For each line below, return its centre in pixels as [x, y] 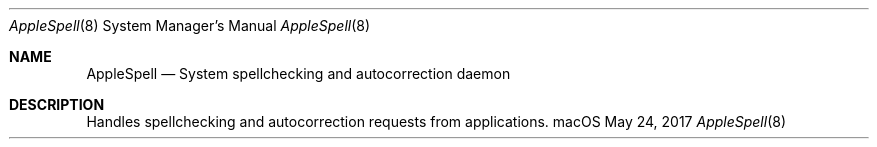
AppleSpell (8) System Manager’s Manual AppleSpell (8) [190, 25]
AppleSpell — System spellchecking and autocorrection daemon [298, 73]
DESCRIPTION [57, 104]
